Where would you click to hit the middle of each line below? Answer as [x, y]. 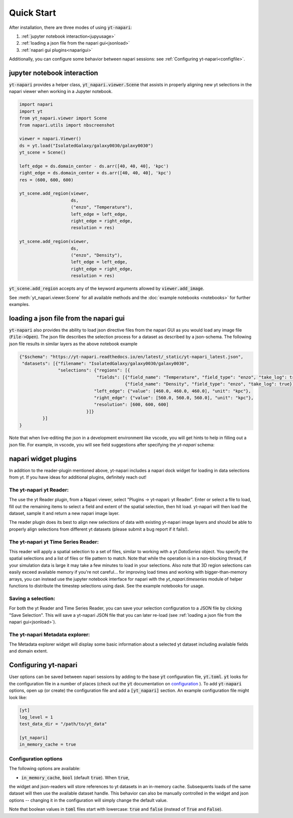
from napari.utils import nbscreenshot [67, 125]
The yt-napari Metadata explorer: [50, 634]
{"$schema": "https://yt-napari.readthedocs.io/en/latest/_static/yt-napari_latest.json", [131, 357]
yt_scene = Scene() [42, 152]
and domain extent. [29, 651]
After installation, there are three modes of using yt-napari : [71, 27]
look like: [18, 697]
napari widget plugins [43, 458]
